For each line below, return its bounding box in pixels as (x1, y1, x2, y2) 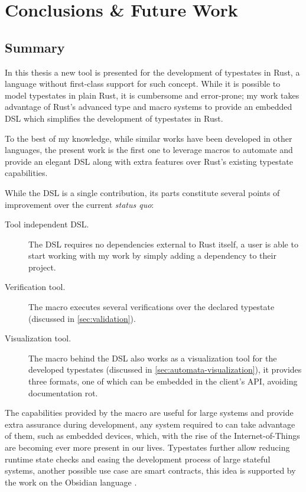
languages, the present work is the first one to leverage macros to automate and (5, 144, 293, 156)
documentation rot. (28, 386, 98, 399)
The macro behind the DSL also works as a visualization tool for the (28, 351, 277, 364)
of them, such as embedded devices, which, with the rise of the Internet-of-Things (5, 429, 300, 442)
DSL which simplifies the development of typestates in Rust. (5, 112, 223, 124)
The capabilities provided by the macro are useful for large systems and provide (5, 406, 294, 419)
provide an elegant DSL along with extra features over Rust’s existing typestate (5, 155, 293, 167)
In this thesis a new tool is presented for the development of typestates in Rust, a (5, 66, 300, 78)
